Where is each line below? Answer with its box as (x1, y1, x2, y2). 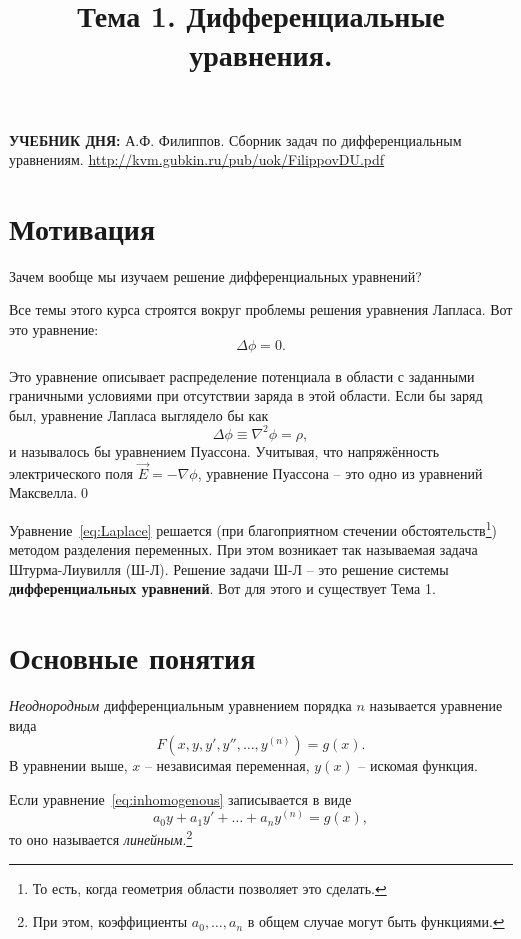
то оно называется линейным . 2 (9, 826, 193, 850)
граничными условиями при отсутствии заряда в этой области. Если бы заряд (9, 385, 483, 406)
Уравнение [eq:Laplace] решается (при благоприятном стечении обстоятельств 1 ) (9, 516, 497, 540)
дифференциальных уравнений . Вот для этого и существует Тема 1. (9, 578, 436, 599)
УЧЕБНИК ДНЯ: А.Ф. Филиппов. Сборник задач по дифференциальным (9, 129, 462, 150)
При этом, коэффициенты (32, 911, 188, 932)
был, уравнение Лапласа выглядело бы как (9, 404, 269, 425)
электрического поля (9, 462, 134, 483)
